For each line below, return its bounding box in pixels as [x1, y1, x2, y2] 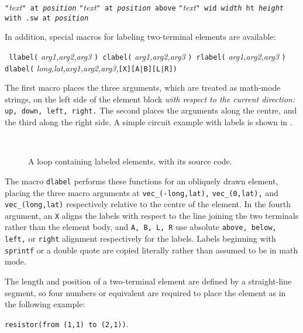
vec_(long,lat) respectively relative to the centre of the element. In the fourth [5, 198, 291, 210]
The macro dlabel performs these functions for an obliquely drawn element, [5, 174, 278, 187]
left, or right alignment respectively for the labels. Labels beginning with [5, 232, 276, 245]
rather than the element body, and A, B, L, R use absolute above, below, [5, 221, 277, 233]
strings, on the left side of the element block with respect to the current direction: [5, 92, 295, 105]
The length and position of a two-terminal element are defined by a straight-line [5, 275, 292, 287]
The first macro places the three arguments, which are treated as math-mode [5, 81, 281, 94]
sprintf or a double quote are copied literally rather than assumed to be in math [5, 243, 298, 256]
